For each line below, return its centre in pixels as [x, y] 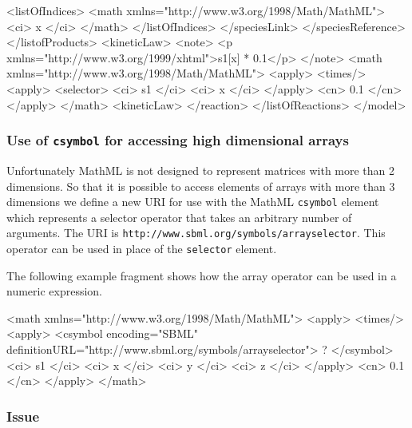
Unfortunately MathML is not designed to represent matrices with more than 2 [201, 170]
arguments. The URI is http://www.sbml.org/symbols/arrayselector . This [196, 233]
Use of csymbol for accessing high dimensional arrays [178, 140]
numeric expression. [55, 291]
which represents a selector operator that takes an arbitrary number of [179, 217]
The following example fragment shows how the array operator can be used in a [202, 275]
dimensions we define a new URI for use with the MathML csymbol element [193, 202]
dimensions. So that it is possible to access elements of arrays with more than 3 [201, 186]
